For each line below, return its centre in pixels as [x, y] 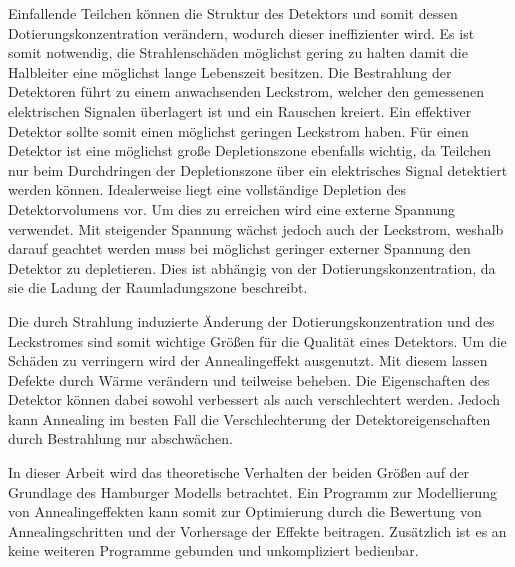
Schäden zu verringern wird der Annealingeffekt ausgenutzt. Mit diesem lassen [248, 360]
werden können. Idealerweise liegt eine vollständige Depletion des [207, 189]
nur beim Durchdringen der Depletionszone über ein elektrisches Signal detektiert [258, 169]
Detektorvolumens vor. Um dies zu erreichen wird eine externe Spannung [232, 208]
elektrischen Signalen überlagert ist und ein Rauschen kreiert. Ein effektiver [240, 110]
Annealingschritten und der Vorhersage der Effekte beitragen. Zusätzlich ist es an [257, 530]
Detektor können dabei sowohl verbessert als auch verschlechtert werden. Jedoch [254, 399]
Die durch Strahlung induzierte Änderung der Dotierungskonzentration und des [251, 320]
